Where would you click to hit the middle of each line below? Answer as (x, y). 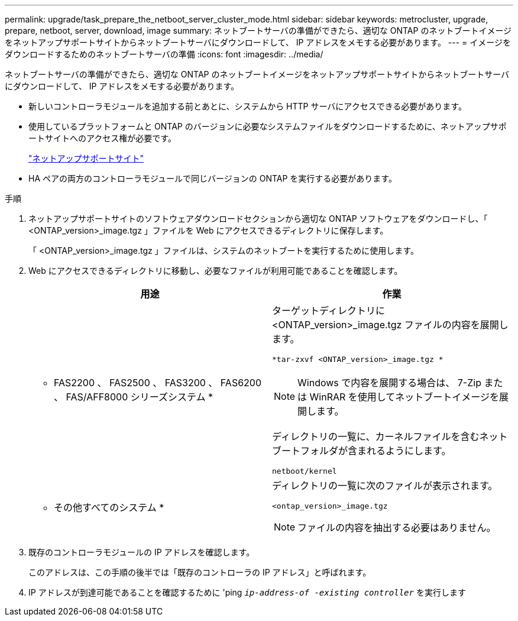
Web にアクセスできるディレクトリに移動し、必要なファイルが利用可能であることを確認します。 (216, 271)
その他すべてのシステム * (109, 507)
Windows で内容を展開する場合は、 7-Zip (389, 383)
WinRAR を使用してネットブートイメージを (404, 397)
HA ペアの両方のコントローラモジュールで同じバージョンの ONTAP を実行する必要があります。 (213, 178)
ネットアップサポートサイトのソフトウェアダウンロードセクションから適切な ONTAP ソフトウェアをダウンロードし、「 (258, 219)
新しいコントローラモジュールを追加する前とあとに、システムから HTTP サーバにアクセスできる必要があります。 (247, 106)
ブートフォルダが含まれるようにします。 (362, 451)
